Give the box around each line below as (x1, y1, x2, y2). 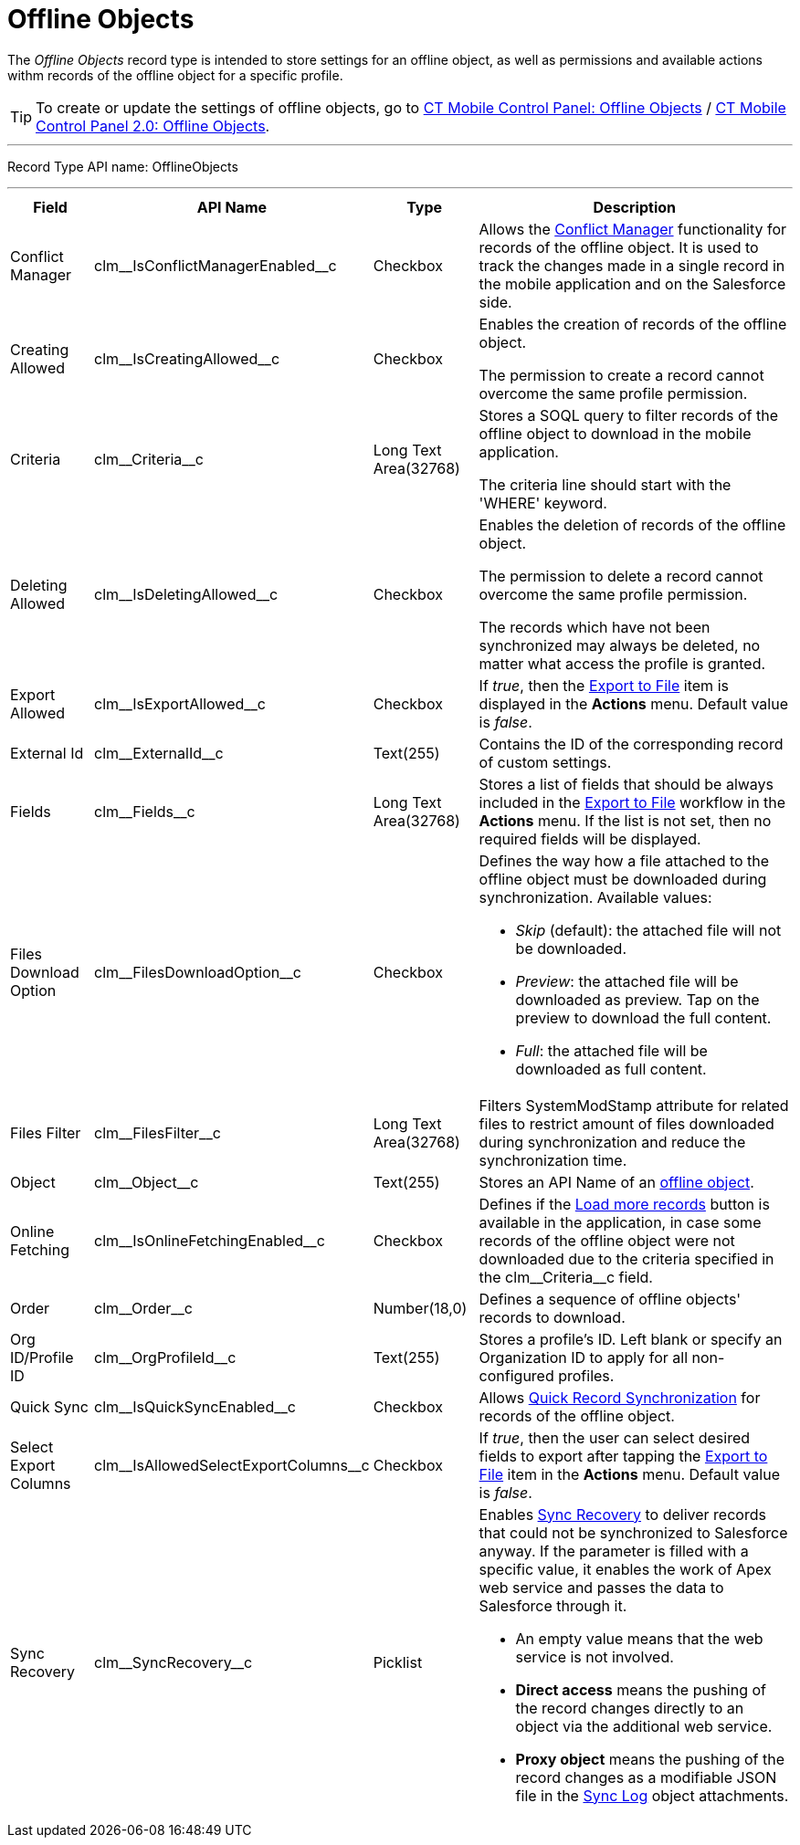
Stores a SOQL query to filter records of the (479, 405, 779, 425)
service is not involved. (515, 1647, 674, 1666)
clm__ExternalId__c (94, 743, 224, 762)
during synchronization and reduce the (479, 1132, 746, 1151)
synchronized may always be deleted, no (479, 635, 761, 655)
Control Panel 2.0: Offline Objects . (36, 116, 270, 135)
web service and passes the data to (479, 1578, 724, 1597)
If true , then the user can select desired (479, 1428, 751, 1447)
